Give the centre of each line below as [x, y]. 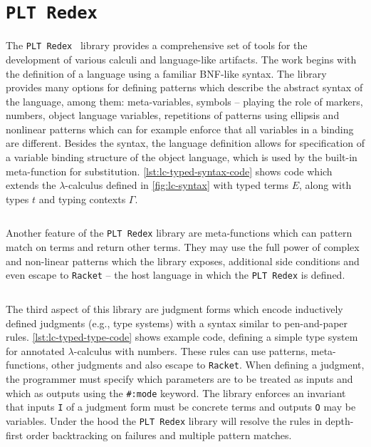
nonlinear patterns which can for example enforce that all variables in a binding [180, 129]
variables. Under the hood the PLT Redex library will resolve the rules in [164, 420]
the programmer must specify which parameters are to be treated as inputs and [179, 378]
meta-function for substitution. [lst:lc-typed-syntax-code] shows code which [169, 171]
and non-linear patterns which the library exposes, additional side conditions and [183, 261]
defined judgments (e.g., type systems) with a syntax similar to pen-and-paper [177, 323]
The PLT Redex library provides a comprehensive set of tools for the [157, 45]
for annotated [35, 350]
